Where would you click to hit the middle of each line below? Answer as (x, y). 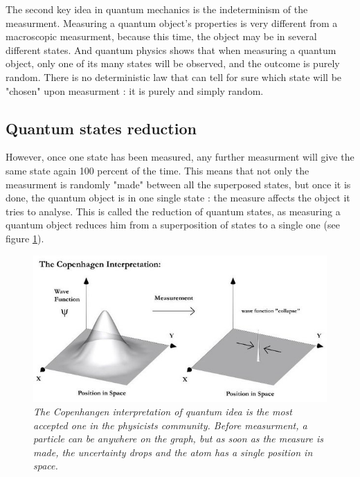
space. (46, 466)
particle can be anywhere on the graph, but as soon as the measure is (179, 439)
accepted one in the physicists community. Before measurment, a (170, 425)
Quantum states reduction (101, 128)
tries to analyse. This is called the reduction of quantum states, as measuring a (173, 211)
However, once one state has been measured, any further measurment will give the (180, 157)
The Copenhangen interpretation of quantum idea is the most (163, 412)
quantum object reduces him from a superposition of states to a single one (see (173, 225)
